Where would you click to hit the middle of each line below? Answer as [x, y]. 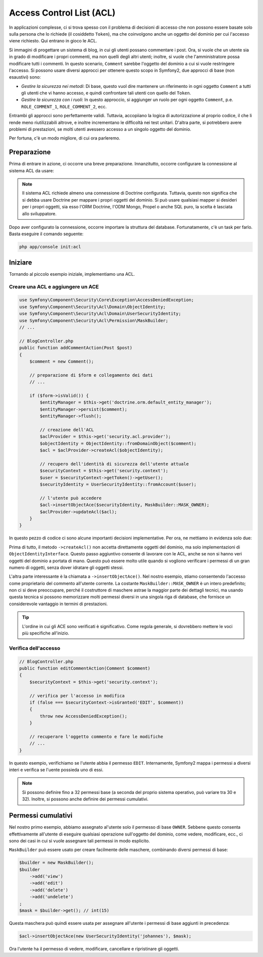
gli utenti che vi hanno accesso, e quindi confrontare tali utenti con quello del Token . [106, 93]
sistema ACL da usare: [32, 170]
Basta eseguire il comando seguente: [46, 234]
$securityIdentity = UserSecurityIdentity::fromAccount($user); [118, 485]
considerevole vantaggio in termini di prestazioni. [58, 604]
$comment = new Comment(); [62, 361]
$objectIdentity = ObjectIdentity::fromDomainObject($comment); [118, 443]
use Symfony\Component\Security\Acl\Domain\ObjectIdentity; [93, 307]
